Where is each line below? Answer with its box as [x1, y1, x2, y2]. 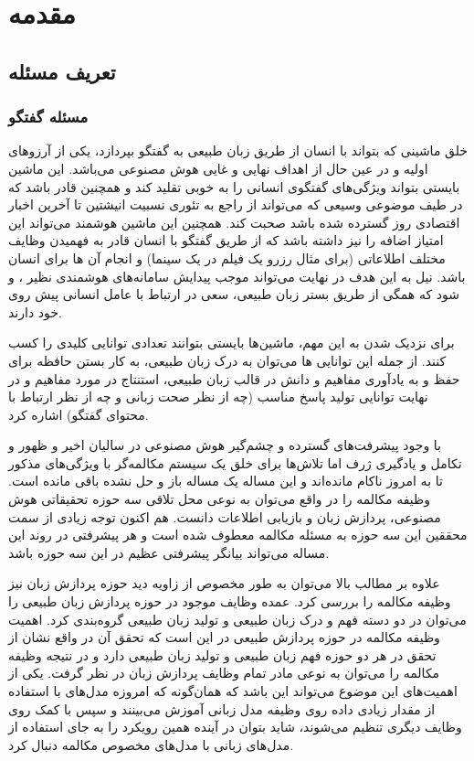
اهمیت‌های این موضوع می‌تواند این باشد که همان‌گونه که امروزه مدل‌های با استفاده [8, 681, 458, 700]
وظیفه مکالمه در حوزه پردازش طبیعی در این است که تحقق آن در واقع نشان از [8, 627, 440, 647]
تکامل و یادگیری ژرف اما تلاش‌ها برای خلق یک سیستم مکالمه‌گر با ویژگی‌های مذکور [8, 453, 462, 472]
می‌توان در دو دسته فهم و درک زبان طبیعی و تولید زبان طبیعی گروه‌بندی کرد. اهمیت [8, 609, 467, 628]
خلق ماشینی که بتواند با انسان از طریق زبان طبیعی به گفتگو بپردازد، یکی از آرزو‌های [8, 141, 469, 160]
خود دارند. [8, 302, 62, 321]
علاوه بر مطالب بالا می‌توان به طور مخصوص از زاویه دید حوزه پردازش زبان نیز [8, 573, 440, 593]
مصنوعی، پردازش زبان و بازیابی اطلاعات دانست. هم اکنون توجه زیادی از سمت [8, 507, 441, 526]
